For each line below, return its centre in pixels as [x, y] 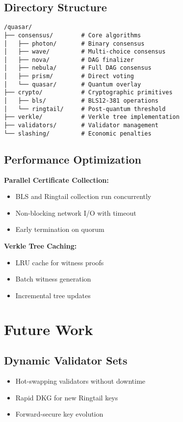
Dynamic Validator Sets [66, 360]
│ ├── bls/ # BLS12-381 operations [81, 101]
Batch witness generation [53, 279]
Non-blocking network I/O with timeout [76, 212]
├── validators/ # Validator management [81, 126]
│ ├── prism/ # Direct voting [69, 76]
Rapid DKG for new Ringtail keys [67, 397]
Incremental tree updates [53, 295]
